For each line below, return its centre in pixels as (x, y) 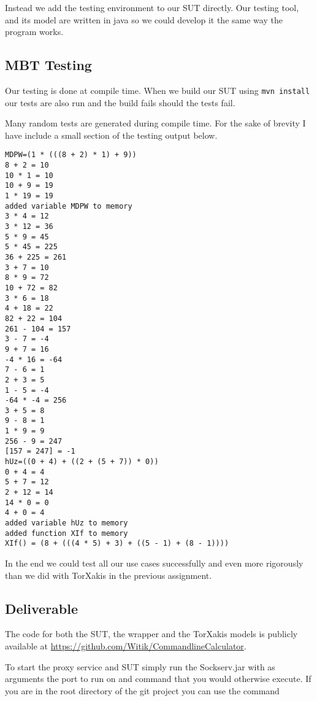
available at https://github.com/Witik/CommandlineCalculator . (126, 646)
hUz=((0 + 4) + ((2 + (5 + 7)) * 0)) (82, 462)
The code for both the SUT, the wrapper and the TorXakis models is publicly (151, 634)
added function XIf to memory (67, 533)
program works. (34, 32)
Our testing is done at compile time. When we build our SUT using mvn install (158, 90)
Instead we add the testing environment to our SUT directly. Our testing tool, (152, 7)
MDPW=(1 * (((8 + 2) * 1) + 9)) (71, 155)
